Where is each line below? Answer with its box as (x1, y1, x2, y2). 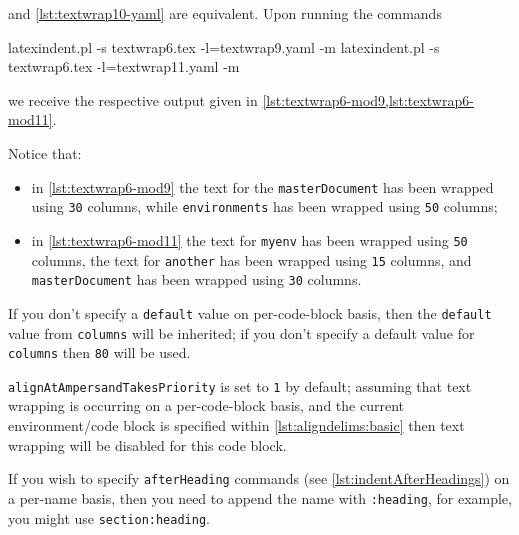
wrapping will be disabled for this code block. (8, 434, 287, 455)
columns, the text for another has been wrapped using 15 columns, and (31, 249, 472, 270)
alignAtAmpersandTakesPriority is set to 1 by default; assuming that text (8, 375, 472, 396)
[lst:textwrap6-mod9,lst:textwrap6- (262, 89, 474, 110)
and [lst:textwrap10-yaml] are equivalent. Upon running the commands (8, 3, 442, 23)
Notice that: (8, 142, 82, 163)
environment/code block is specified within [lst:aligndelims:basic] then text (8, 415, 465, 436)
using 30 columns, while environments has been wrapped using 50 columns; (31, 196, 498, 217)
